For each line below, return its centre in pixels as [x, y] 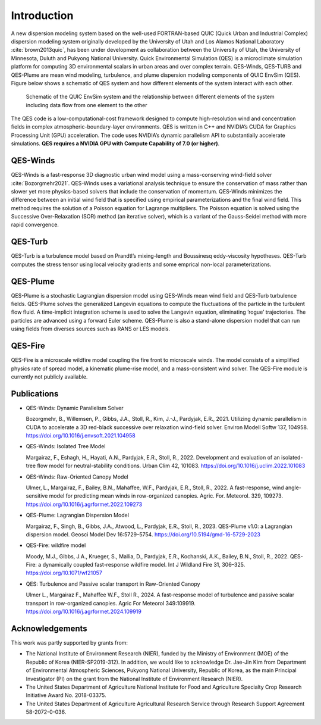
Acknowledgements [49, 628]
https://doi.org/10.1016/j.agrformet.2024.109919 [84, 612]
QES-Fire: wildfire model [56, 545]
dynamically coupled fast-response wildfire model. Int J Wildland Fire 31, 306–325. [144, 565]
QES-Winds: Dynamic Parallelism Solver [75, 408]
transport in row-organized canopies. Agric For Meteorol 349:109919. [111, 603]
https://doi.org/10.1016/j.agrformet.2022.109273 [84, 504]
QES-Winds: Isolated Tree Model [66, 446]
